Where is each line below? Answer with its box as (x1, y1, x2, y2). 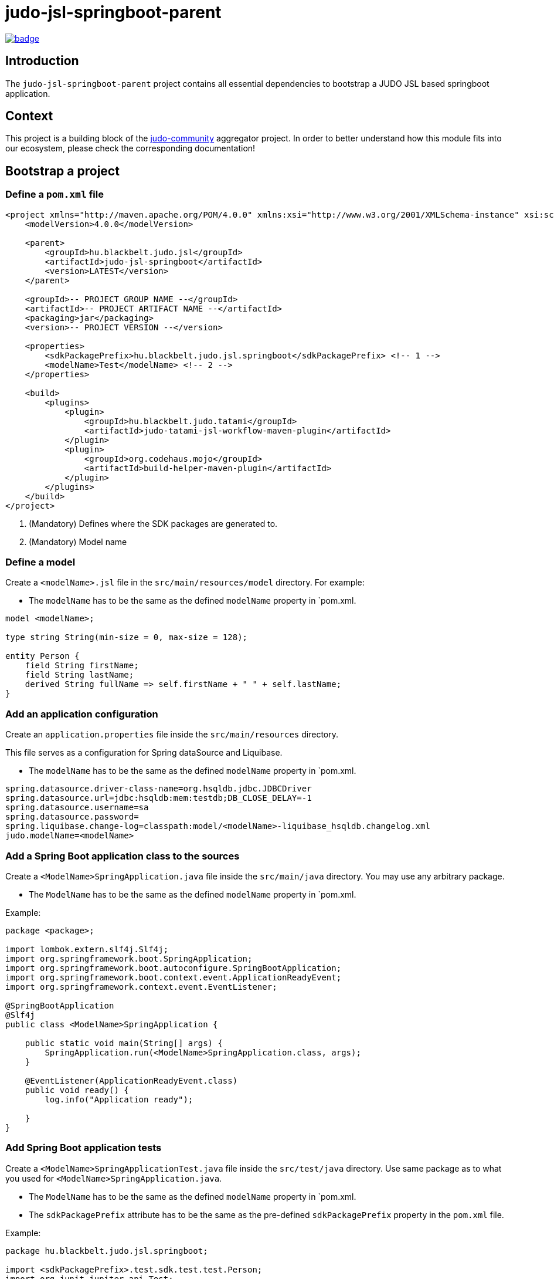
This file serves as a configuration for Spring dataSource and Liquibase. (5, 747, 283, 758)
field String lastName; (25, 670, 134, 680)
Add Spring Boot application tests (5, 1142, 162, 1154)
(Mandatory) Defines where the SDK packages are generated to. (29, 518, 278, 529)
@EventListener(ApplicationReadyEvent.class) (25, 1075, 238, 1085)
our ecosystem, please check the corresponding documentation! (5, 143, 256, 154)
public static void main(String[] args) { (25, 1038, 223, 1048)
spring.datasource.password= (5, 812, 139, 822)
